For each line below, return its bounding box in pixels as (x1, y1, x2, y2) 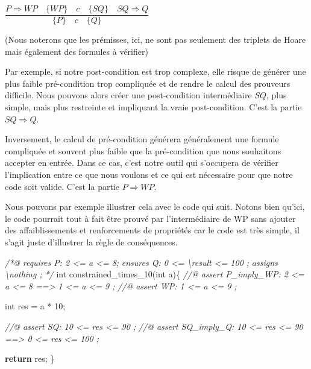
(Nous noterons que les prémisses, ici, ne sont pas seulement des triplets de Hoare (5, 33, 306, 46)
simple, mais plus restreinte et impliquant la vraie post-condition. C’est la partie (5, 101, 302, 113)
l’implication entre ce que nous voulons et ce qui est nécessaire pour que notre (5, 168, 293, 180)
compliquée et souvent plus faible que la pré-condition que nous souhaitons (5, 144, 281, 157)
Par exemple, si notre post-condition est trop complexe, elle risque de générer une (5, 65, 306, 78)
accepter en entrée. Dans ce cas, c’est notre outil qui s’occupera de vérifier (5, 156, 278, 169)
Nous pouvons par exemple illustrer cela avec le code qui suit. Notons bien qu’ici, (5, 200, 305, 213)
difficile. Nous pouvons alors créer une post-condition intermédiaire (5, 89, 252, 101)
